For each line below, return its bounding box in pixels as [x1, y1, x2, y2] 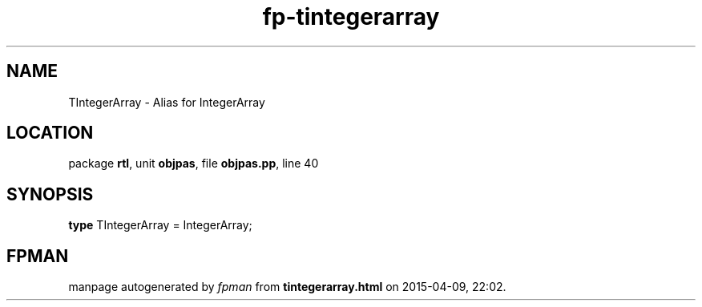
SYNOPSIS [6, 184, 94, 204]
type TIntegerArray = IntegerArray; [68, 218, 252, 232]
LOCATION [6, 123, 94, 143]
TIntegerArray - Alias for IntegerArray [68, 95, 265, 109]
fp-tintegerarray [262, 3, 440, 30]
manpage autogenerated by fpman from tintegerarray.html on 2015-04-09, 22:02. [68, 280, 506, 294]
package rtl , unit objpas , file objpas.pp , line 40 [68, 156, 319, 171]
